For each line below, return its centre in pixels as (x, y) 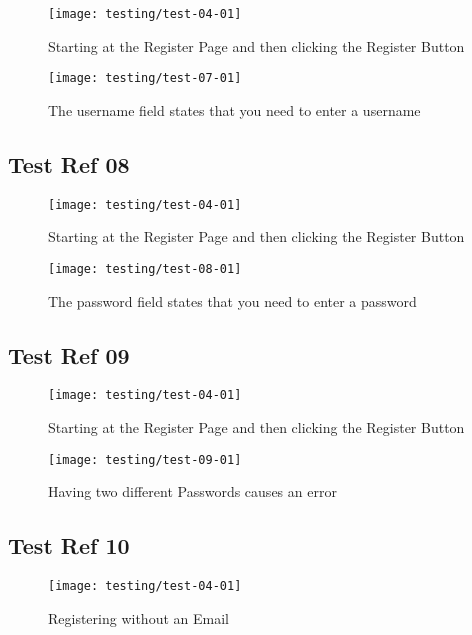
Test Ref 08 (69, 163)
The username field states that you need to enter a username (234, 109)
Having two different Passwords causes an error (192, 491)
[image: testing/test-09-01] (145, 459)
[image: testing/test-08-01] (145, 268)
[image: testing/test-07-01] (145, 78)
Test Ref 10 (69, 545)
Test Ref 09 (69, 354)
